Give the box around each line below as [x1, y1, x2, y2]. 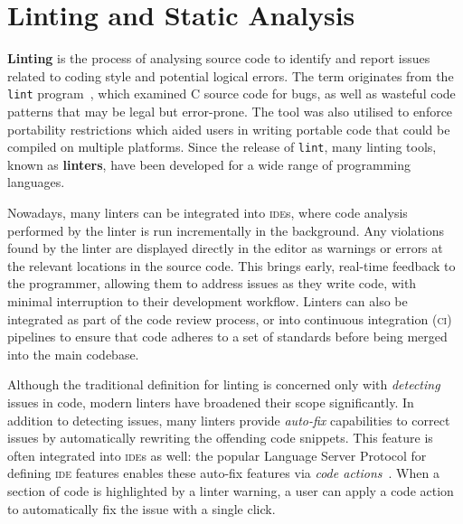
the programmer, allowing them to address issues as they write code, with [7, 274, 417, 293]
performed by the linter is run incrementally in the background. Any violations [7, 220, 445, 239]
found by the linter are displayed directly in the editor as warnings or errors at [7, 239, 443, 257]
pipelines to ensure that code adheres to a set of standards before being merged [7, 327, 448, 346]
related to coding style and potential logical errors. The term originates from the [7, 66, 454, 85]
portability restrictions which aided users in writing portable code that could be [7, 119, 450, 138]
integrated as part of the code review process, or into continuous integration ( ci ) [7, 309, 452, 328]
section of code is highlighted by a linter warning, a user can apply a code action [7, 481, 454, 500]
